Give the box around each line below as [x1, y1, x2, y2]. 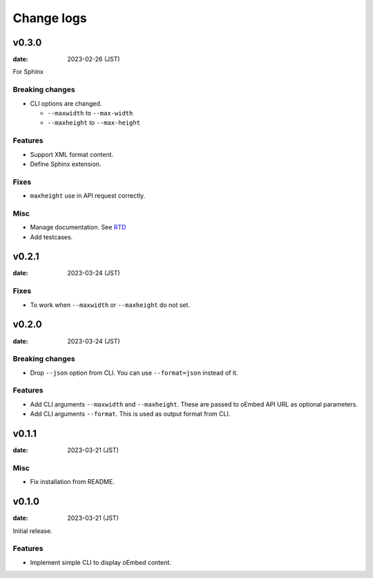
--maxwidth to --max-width [47, 109, 133, 117]
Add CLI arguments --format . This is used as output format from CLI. [30, 410, 231, 418]
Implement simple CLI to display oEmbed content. [30, 558, 172, 566]
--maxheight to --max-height [47, 118, 141, 127]
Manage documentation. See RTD [30, 223, 126, 232]
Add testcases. [30, 232, 73, 241]
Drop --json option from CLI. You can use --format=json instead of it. [30, 369, 238, 377]
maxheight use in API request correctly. [30, 192, 145, 200]
